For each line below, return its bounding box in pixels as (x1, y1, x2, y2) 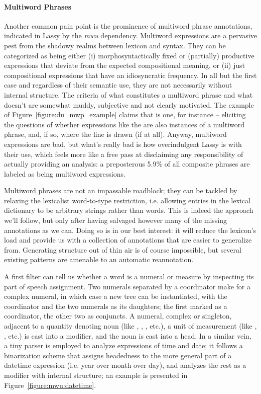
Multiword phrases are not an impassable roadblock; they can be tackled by (4, 185, 237, 196)
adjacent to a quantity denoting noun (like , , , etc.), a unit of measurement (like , (4, 321, 257, 331)
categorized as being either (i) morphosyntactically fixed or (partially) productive (4, 50, 254, 60)
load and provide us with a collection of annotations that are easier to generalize (4, 234, 252, 245)
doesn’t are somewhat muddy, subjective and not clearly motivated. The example (4, 99, 254, 110)
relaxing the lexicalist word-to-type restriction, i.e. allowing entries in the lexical (4, 195, 250, 205)
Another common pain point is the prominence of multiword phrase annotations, (4, 20, 252, 31)
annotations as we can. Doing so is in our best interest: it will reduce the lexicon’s (4, 224, 256, 235)
